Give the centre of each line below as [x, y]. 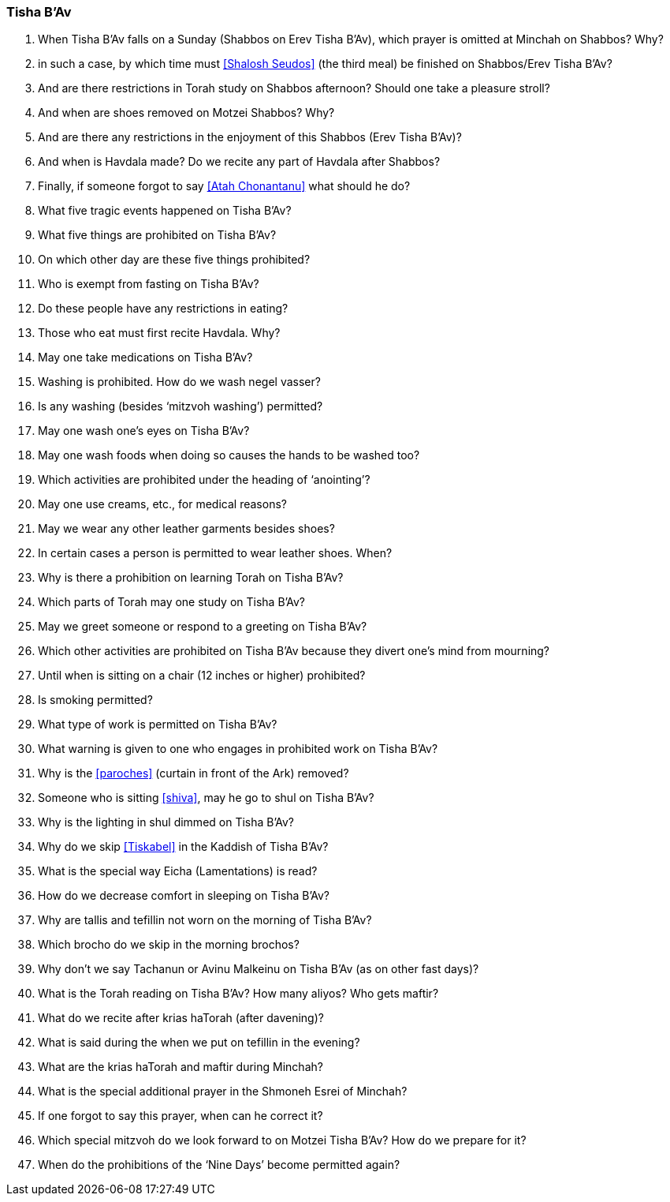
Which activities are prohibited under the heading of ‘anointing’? [204, 480]
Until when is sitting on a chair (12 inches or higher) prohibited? [202, 676]
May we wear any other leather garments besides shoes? [186, 529]
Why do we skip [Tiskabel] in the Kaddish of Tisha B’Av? [183, 847]
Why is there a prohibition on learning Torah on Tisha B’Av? [191, 578]
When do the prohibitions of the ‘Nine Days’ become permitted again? [219, 1165]
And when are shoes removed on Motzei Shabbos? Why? [186, 113]
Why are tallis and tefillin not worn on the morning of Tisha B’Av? [205, 920]
